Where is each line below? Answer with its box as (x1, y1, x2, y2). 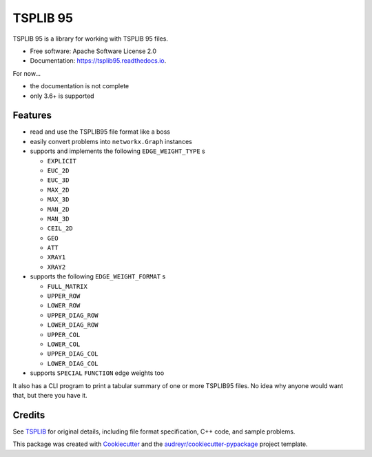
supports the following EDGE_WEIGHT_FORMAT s (30, 272, 166, 281)
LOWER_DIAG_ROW (47, 321, 99, 329)
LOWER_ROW (47, 302, 81, 309)
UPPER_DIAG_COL (47, 350, 99, 358)
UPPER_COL (47, 331, 81, 338)
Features (12, 110, 52, 121)
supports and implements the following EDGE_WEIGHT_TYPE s (30, 147, 206, 155)
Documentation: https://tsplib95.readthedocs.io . (30, 57, 167, 65)
